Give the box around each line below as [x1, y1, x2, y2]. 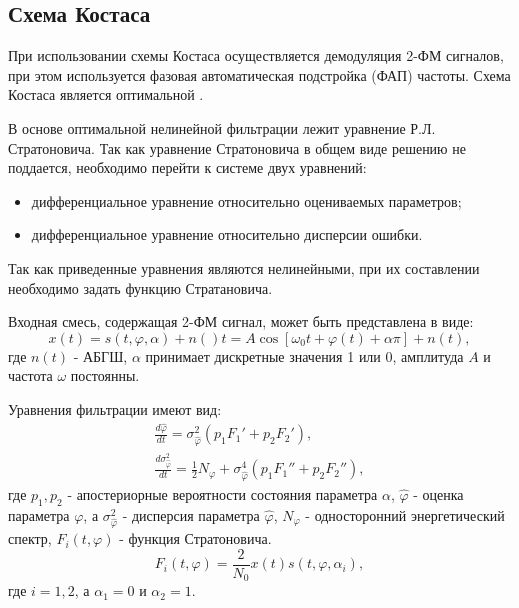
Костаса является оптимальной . [8, 84, 204, 105]
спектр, [8, 528, 52, 549]
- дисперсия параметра [122, 504, 260, 525]
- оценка [413, 483, 464, 504]
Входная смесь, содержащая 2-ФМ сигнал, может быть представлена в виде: [8, 311, 474, 332]
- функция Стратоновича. [119, 528, 272, 549]
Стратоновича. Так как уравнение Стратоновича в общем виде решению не [8, 137, 466, 158]
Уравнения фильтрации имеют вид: [8, 398, 222, 419]
